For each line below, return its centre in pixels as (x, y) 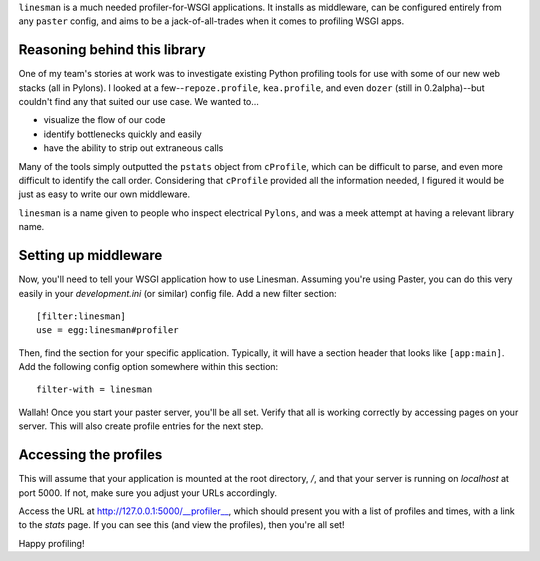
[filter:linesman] (81, 316)
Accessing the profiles (90, 455)
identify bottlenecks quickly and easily (122, 134)
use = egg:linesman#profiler (107, 330)
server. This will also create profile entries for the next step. (141, 426)
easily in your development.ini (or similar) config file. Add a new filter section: (177, 293)
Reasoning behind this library (112, 50)
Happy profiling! (51, 543)
